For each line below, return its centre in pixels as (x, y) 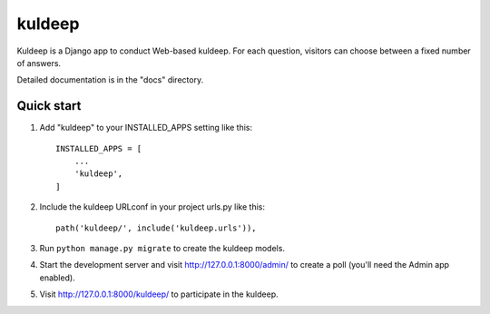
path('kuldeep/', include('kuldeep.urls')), (157, 228)
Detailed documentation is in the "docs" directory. (110, 80)
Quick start (49, 106)
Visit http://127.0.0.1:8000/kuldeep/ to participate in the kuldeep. (159, 294)
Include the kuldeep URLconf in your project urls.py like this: (152, 207)
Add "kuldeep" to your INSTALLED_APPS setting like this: (146, 128)
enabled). (58, 278)
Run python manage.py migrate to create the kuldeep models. (162, 248)
